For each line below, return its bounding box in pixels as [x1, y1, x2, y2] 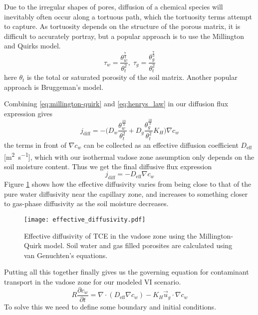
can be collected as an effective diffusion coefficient [83, 139, 239, 150]
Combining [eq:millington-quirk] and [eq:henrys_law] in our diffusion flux [4, 98, 229, 109]
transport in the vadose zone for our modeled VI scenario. [4, 276, 181, 287]
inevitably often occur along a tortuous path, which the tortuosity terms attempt [4, 11, 253, 21]
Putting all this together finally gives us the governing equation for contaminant [4, 267, 249, 277]
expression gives [4, 108, 53, 119]
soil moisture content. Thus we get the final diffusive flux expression [4, 161, 212, 171]
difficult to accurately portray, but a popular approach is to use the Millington [4, 30, 245, 41]
